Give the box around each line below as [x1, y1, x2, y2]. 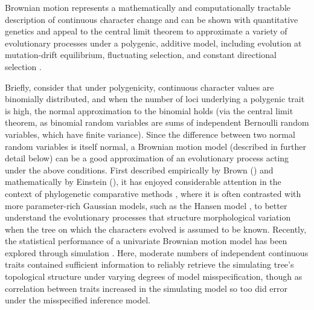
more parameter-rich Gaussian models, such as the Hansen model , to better [5, 199, 287, 212]
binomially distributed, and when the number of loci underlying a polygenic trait [5, 92, 305, 105]
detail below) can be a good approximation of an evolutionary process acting [5, 152, 289, 164]
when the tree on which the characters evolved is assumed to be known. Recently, [5, 222, 307, 235]
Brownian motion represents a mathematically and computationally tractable [5, 1, 291, 13]
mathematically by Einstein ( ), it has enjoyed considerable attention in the [5, 175, 281, 188]
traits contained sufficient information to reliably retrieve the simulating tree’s [5, 258, 294, 271]
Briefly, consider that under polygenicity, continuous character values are [5, 80, 274, 93]
